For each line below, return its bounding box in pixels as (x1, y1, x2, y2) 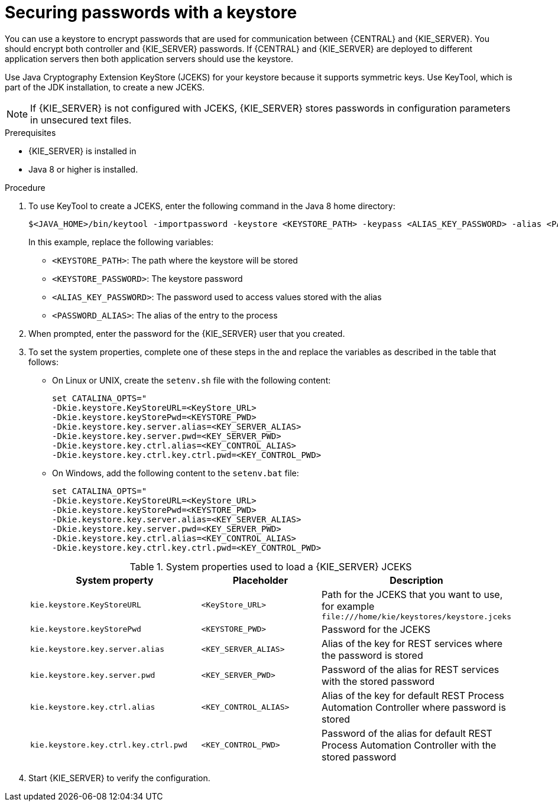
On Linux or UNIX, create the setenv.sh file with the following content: (52, 375, 331, 385)
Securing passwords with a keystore (5, 2, 297, 22)
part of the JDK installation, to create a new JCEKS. (5, 82, 205, 92)
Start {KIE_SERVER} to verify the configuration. (28, 772, 210, 783)
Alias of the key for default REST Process (322, 689, 504, 701)
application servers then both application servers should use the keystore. (5, 53, 294, 64)
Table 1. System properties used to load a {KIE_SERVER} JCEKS (129, 560, 412, 573)
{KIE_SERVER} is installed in (28, 145, 137, 156)
